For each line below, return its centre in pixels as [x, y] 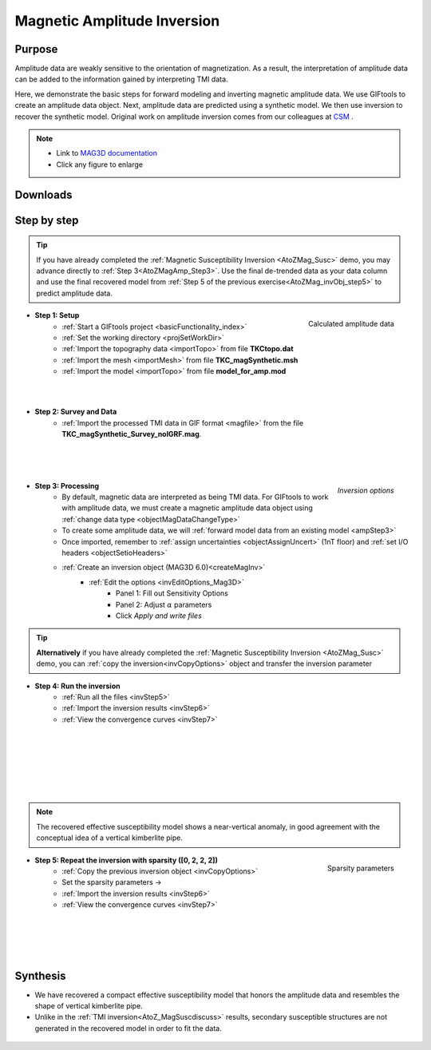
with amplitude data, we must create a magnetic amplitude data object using [187, 508]
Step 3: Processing [67, 485]
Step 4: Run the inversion [77, 686]
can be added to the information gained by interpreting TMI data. [121, 79]
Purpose [36, 49]
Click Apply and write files [159, 616]
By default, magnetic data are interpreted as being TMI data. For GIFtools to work [195, 497]
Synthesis [41, 975]
